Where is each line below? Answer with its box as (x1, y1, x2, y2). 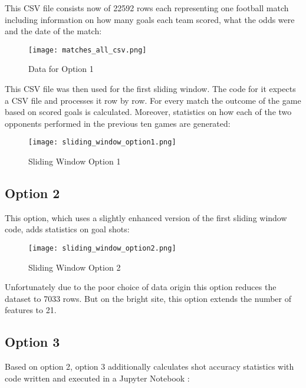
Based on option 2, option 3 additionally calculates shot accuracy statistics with (5, 360, 294, 373)
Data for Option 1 (28, 63, 94, 75)
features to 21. (5, 304, 57, 316)
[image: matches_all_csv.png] (28, 45, 147, 54)
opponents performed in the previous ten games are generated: (5, 117, 231, 129)
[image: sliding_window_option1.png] (28, 138, 176, 147)
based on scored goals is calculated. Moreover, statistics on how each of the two (5, 106, 292, 118)
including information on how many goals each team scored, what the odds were (5, 13, 295, 25)
